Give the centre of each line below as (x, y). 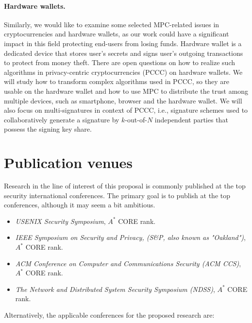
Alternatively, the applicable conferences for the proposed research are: (109, 314)
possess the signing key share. (48, 129)
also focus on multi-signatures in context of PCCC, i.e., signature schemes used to (126, 110)
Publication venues (68, 162)
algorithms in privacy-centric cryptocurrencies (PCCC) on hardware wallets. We (123, 72)
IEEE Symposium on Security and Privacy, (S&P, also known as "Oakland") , (130, 237)
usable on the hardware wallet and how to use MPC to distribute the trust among (126, 91)
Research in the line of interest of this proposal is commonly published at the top (125, 186)
